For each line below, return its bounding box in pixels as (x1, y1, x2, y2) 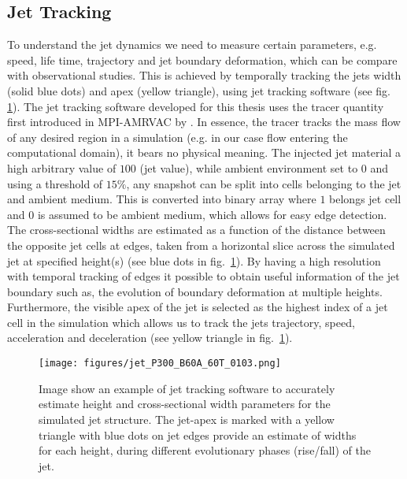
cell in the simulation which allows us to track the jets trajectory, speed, (7, 314, 355, 330)
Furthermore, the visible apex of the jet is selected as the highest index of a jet (7, 299, 388, 315)
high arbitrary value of (7, 159, 117, 176)
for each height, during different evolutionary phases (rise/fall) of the (39, 442, 372, 459)
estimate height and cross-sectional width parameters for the (39, 395, 331, 412)
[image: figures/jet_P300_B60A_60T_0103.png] (39, 358, 281, 369)
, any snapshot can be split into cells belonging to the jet (126, 175, 401, 191)
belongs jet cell (329, 191, 401, 207)
